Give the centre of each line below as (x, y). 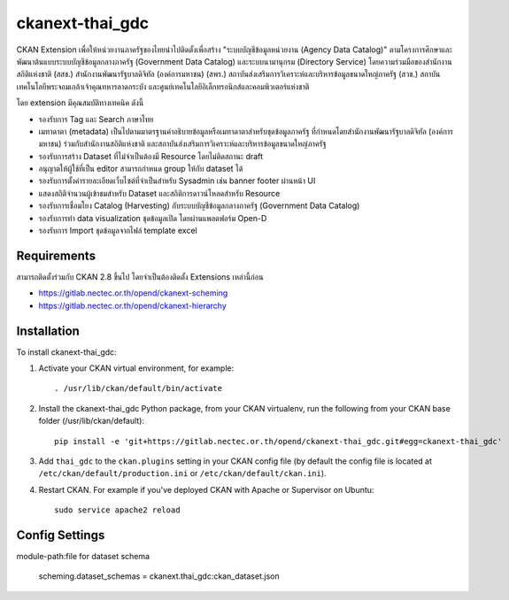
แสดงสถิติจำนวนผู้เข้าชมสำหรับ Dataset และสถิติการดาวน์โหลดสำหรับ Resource (159, 193)
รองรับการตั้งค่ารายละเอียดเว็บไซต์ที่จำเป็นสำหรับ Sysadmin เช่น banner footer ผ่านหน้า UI (177, 181)
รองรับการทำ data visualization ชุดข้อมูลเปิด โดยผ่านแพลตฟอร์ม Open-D (153, 218)
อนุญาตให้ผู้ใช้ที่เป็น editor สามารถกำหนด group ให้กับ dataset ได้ (141, 169)
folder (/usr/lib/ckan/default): (92, 421)
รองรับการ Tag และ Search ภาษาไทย (96, 119)
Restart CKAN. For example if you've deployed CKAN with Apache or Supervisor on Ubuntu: (206, 489)
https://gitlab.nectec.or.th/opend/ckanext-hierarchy (133, 305)
